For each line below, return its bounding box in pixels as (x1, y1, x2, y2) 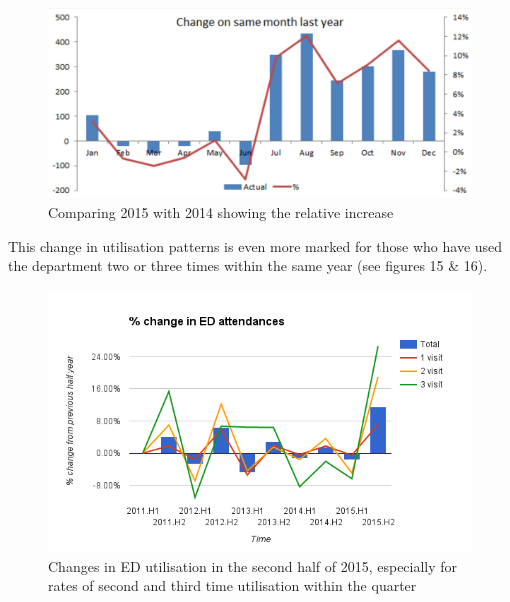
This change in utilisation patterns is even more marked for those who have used (8, 235, 503, 256)
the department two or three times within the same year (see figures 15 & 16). (8, 255, 488, 276)
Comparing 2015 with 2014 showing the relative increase (48, 202, 394, 223)
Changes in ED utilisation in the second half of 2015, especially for (48, 555, 458, 576)
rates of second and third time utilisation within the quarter (48, 575, 417, 596)
